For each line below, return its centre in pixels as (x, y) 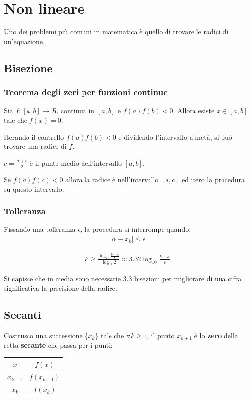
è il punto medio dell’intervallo (76, 162)
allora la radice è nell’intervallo (112, 179)
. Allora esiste (194, 110)
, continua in (76, 110)
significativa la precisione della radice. (61, 288)
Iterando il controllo (34, 136)
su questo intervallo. (34, 189)
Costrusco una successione (43, 335)
